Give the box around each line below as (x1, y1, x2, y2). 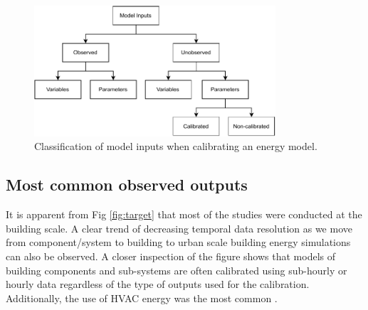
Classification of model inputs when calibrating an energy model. (34, 139, 317, 154)
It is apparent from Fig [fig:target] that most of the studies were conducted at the (6, 207, 362, 222)
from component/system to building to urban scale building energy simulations (6, 235, 351, 250)
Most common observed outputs (6, 173, 248, 196)
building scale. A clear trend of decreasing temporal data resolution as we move (6, 220, 352, 235)
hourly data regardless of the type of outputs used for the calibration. (6, 277, 310, 292)
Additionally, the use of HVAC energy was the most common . (6, 290, 278, 305)
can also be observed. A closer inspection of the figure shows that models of (6, 249, 336, 264)
